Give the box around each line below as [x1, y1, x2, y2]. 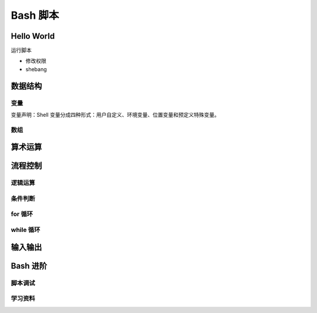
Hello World [11, 31, 55, 41]
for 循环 [11, 210, 33, 218]
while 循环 [11, 226, 41, 234]
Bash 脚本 [11, 9, 59, 22]
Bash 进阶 [11, 261, 47, 271]
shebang [25, 65, 47, 73]
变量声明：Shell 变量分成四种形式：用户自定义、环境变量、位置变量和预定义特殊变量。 [11, 112, 220, 118]
